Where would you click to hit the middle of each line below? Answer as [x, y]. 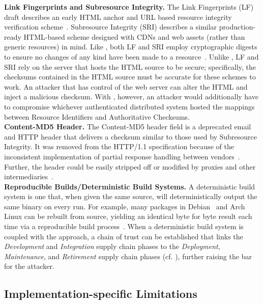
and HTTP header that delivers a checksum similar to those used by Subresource [131, 136]
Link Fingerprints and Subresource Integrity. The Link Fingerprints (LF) [129, 7]
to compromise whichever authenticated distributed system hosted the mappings [129, 106]
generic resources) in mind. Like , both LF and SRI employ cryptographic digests [131, 47]
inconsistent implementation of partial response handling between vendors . [122, 156]
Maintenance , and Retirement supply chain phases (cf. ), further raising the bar [128, 256]
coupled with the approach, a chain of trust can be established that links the [124, 236]
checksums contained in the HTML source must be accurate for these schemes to [130, 77]
